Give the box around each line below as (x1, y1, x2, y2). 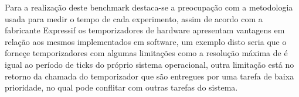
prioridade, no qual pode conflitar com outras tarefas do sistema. (5, 81, 238, 93)
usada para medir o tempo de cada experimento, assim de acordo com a (5, 12, 263, 25)
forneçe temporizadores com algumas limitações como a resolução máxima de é (5, 47, 288, 59)
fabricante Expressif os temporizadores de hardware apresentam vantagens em (5, 24, 285, 36)
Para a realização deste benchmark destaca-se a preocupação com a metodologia (5, 1, 293, 13)
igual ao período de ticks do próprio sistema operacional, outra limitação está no (5, 58, 294, 70)
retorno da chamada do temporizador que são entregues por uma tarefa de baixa (5, 70, 294, 82)
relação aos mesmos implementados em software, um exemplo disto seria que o (5, 35, 287, 47)
